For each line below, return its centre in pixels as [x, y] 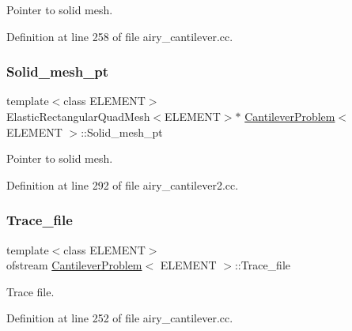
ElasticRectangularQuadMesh [78, 116]
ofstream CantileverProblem [74, 265]
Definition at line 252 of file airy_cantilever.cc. [120, 318]
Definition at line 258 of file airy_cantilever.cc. [120, 36]
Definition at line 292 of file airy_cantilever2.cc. [123, 184]
